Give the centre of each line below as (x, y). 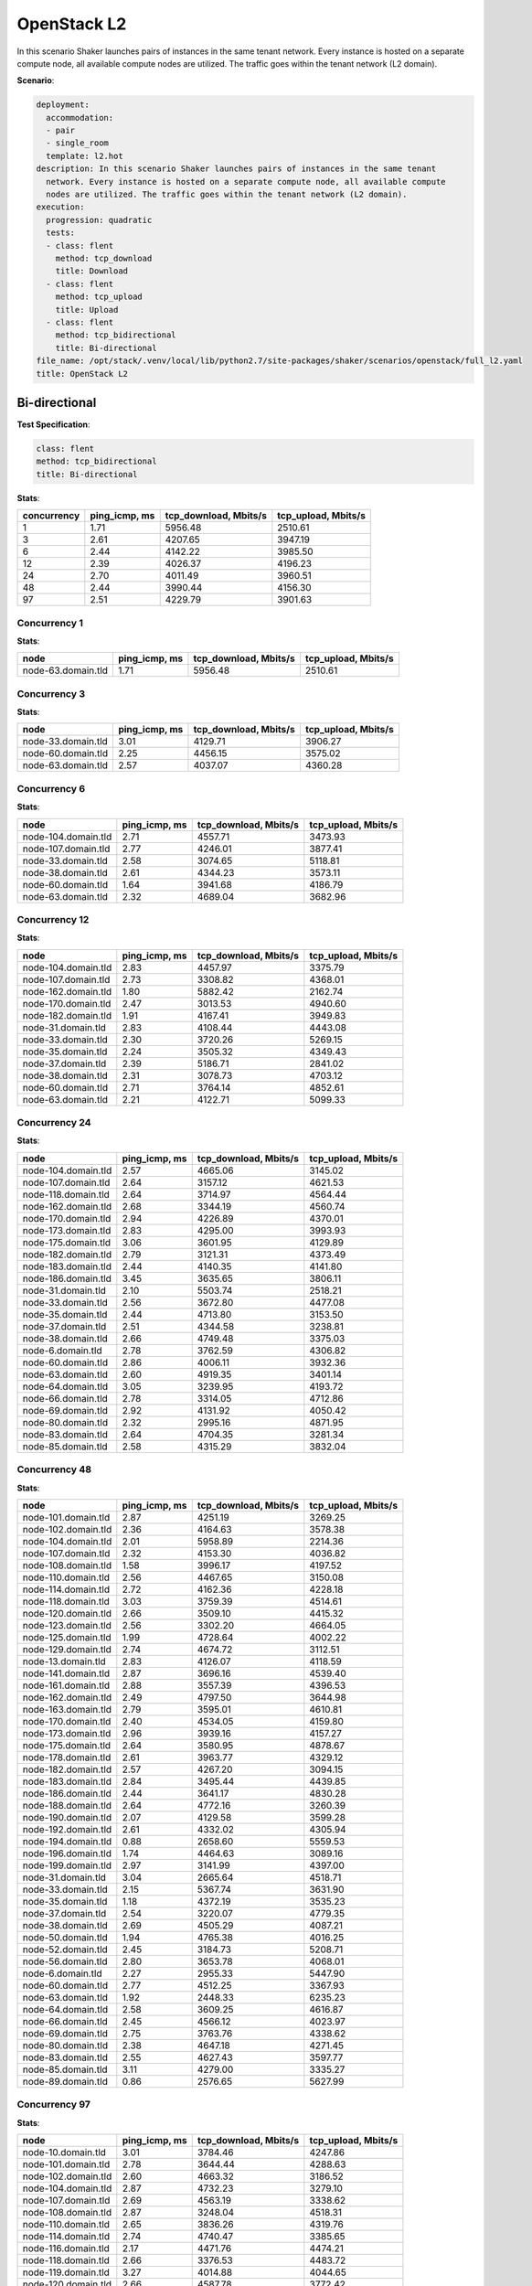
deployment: (63, 105)
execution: (60, 207)
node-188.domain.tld (67, 1805)
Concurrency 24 (54, 1123)
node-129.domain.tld (67, 1649)
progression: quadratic (99, 220)
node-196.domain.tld (67, 1853)
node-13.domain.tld (64, 1661)
